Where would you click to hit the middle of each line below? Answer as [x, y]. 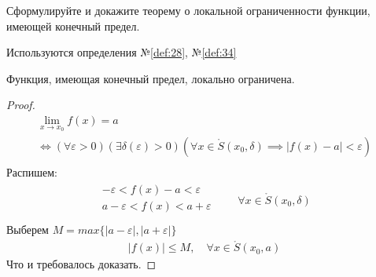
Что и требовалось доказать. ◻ [81, 264]
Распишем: [32, 171]
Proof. [21, 105]
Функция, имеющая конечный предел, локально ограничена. [151, 78]
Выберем [28, 230]
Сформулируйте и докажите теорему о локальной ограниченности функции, [188, 10]
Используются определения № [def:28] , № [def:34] [122, 52]
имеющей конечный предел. [73, 26]
